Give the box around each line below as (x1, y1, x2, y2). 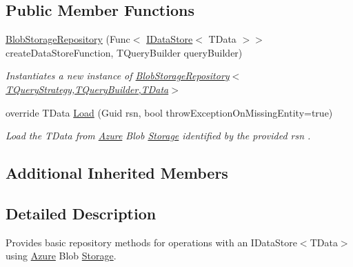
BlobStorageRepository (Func (6, 32, 130, 46)
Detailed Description (6, 202, 157, 224)
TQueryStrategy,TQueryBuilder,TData (6, 81, 169, 96)
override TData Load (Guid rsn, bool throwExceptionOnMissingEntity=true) (6, 105, 333, 119)
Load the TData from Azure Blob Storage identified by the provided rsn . (6, 128, 311, 143)
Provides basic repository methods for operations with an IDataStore (6, 235, 297, 249)
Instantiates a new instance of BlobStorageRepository (6, 68, 230, 83)
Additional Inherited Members (6, 162, 228, 184)
